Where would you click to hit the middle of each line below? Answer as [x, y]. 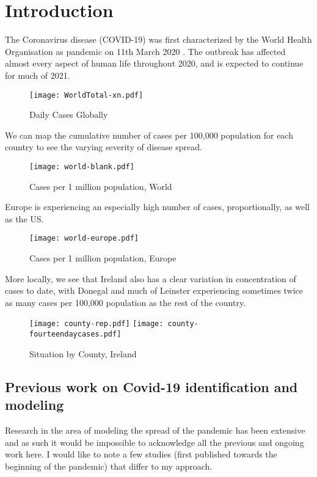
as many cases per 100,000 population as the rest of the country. [126, 302]
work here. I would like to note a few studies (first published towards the [141, 454]
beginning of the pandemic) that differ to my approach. [109, 466]
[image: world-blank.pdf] [82, 166]
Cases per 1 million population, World [101, 186]
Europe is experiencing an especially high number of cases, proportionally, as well [157, 207]
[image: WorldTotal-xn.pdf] [86, 95]
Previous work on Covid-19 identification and [151, 386]
